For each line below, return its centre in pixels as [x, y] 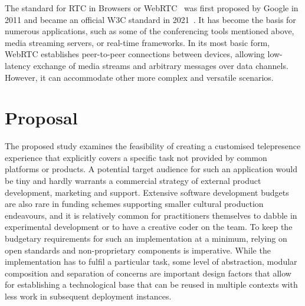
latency [18, 65]
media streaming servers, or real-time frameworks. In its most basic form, [137, 42]
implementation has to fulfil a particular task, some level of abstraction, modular [151, 261]
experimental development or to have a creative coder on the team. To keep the [149, 227]
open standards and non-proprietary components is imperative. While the [138, 250]
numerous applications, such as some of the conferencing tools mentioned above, [150, 31]
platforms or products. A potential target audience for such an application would [151, 169]
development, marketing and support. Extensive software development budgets [147, 192]
